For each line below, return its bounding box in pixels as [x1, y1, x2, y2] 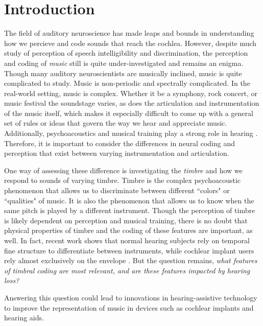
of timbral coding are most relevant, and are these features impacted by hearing [4, 265, 250, 275]
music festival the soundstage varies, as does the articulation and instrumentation [4, 98, 259, 108]
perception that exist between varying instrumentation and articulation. [4, 148, 229, 158]
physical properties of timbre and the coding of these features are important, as [4, 225, 253, 236]
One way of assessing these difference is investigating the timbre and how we [4, 165, 243, 175]
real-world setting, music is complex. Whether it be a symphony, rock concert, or [4, 87, 257, 98]
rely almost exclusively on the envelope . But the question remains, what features [4, 255, 257, 266]
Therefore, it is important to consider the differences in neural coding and [4, 137, 235, 148]
